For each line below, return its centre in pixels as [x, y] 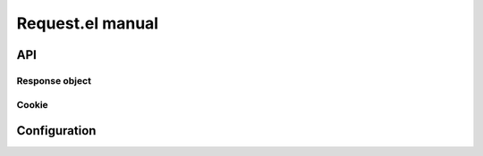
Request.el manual [88, 23]
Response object [54, 80]
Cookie [32, 104]
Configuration [56, 131]
